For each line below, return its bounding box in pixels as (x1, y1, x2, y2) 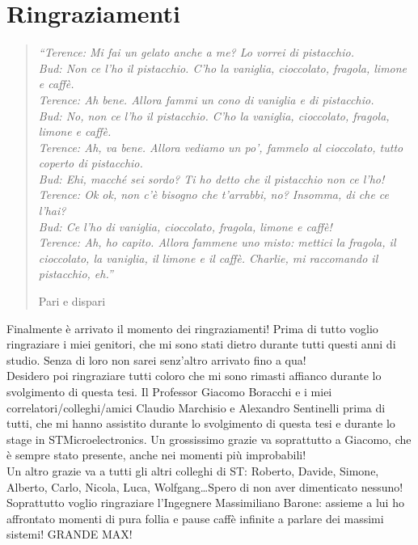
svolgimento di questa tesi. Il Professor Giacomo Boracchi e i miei (6, 383, 332, 399)
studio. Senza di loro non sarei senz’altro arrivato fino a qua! (6, 351, 306, 368)
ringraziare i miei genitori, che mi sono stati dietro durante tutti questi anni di (6, 336, 396, 353)
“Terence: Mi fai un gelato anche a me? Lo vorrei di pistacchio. (38, 44, 354, 61)
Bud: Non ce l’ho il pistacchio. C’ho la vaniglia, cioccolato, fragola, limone (38, 59, 407, 76)
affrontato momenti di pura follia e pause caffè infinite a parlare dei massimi (6, 509, 384, 526)
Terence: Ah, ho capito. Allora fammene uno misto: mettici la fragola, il (38, 234, 396, 251)
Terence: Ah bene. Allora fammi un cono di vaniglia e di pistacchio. (38, 91, 374, 108)
